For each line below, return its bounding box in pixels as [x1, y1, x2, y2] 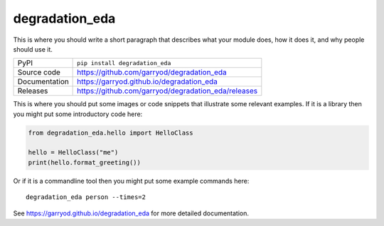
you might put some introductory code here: [13, 110, 143, 118]
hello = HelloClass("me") [28, 149, 119, 157]
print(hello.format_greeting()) [28, 158, 142, 166]
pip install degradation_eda [77, 59, 171, 67]
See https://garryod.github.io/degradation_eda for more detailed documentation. [13, 209, 249, 217]
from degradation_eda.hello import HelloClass [28, 128, 193, 137]
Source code [17, 67, 60, 77]
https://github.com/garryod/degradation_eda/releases [77, 86, 258, 96]
